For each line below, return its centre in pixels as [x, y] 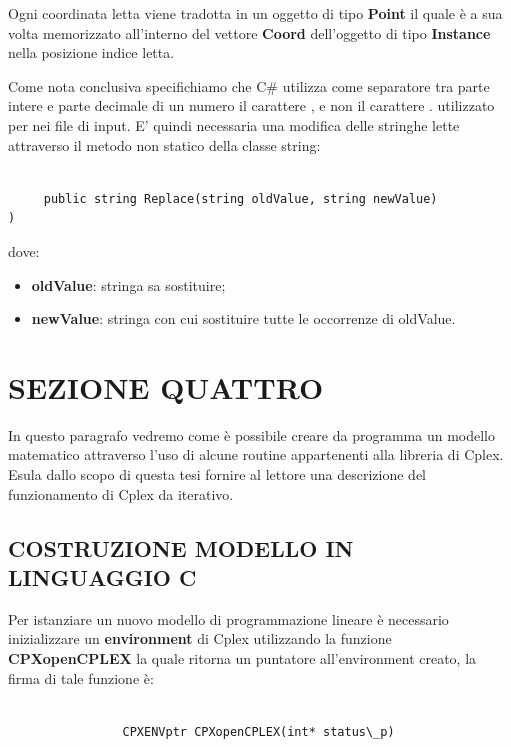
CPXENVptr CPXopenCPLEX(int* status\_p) [258, 731]
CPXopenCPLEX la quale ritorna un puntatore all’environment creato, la [242, 658]
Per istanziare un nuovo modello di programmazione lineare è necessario [228, 618]
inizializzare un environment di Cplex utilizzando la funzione [200, 638]
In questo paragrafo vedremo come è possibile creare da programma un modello [251, 434]
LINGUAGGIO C [102, 577]
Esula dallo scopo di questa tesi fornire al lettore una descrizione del [217, 474]
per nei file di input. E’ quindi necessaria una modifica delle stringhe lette [234, 124]
